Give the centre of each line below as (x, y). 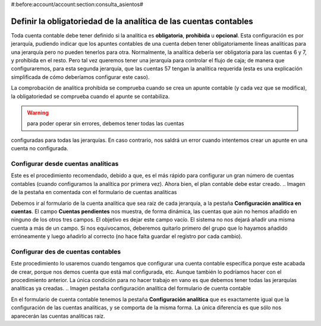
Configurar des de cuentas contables (66, 251)
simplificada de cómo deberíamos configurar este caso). (80, 77)
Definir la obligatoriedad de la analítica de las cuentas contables (132, 21)
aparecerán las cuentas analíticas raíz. (58, 316)
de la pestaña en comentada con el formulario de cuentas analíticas (94, 192)
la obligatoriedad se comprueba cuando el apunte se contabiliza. (90, 96)
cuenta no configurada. (40, 148)
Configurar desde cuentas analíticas (65, 163)
